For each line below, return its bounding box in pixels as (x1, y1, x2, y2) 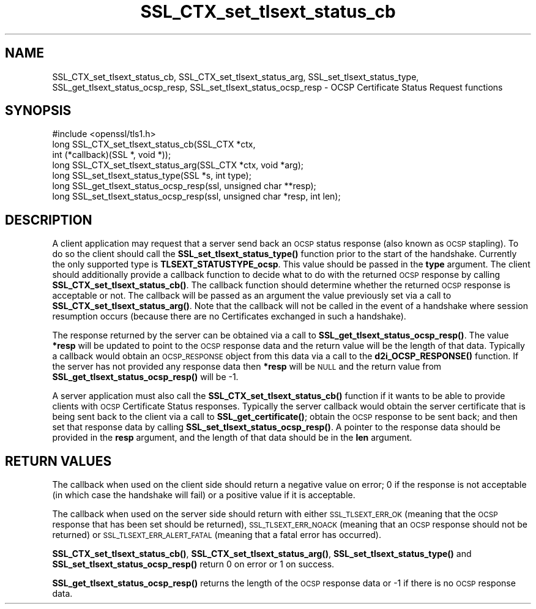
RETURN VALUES (5, 453, 112, 469)
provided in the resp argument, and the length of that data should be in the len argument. (52, 432, 412, 443)
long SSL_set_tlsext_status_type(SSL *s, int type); (52, 170, 251, 181)
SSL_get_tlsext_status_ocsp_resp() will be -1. (52, 372, 239, 383)
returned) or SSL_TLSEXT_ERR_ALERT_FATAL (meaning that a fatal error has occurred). (52, 529, 381, 540)
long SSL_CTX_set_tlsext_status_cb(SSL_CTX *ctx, (52, 139, 256, 150)
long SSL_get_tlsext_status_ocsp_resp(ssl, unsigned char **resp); (52, 181, 316, 192)
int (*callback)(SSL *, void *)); (52, 149, 171, 160)
